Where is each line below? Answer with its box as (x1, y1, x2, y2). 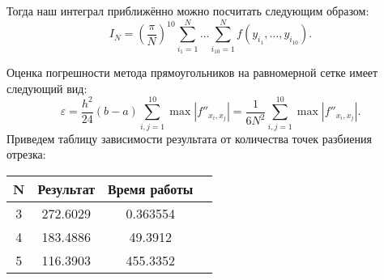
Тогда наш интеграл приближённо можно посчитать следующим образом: (6, 2, 369, 19)
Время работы (108, 179, 194, 198)
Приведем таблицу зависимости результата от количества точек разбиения (6, 129, 372, 146)
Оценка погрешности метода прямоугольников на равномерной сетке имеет (6, 64, 378, 81)
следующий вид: (6, 79, 87, 96)
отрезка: (6, 146, 46, 163)
